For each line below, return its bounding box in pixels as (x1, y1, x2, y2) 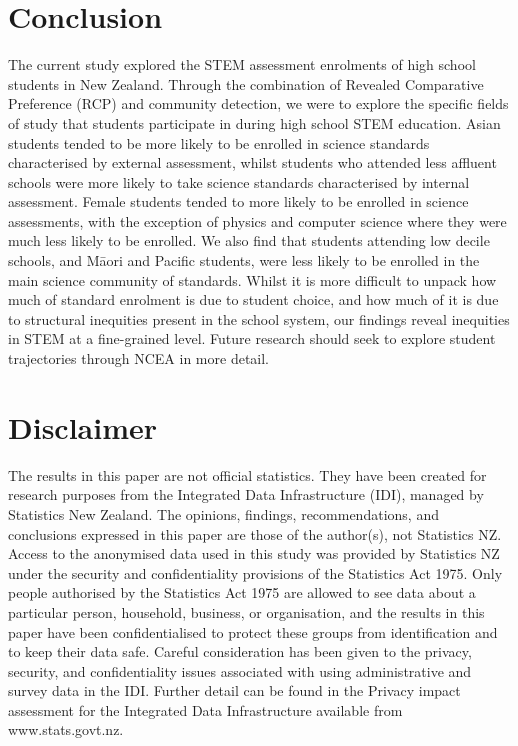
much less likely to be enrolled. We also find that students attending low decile (8, 230, 490, 251)
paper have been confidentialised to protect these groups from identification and (8, 621, 498, 642)
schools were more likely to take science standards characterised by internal (8, 171, 470, 192)
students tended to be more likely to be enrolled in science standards (8, 132, 430, 153)
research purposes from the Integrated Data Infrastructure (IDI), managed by (8, 484, 484, 505)
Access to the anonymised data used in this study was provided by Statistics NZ (8, 543, 500, 564)
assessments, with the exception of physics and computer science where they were (8, 210, 507, 231)
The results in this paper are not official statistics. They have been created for (8, 464, 487, 485)
